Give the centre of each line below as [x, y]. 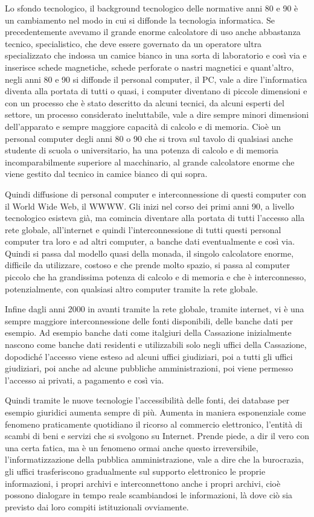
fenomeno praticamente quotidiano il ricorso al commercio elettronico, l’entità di [154, 424]
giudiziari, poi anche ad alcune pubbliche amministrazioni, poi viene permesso [149, 368]
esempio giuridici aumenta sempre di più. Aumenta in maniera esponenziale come [155, 412]
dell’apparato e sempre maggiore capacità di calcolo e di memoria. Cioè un [143, 126]
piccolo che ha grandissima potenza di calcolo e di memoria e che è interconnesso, [155, 277]
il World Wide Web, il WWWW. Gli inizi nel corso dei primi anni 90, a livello [150, 206]
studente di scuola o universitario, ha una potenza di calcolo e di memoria [142, 150]
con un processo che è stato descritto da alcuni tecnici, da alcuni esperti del [145, 102]
